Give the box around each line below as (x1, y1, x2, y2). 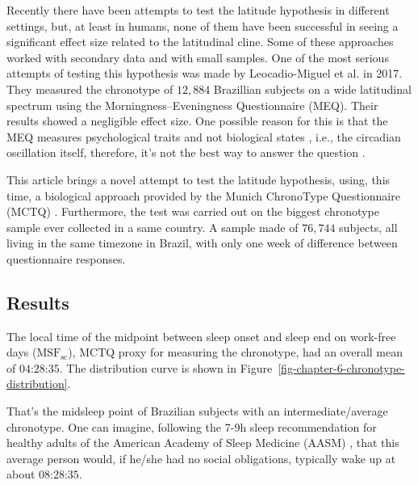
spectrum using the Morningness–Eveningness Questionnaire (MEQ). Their (6, 96, 378, 113)
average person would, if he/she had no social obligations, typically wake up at (6, 449, 396, 466)
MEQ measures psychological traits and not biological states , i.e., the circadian (6, 128, 401, 145)
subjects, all (339, 218, 398, 235)
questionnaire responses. (6, 250, 126, 267)
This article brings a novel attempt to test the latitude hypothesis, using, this (6, 171, 391, 188)
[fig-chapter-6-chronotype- (278, 359, 405, 376)
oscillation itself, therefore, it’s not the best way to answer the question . (6, 144, 366, 161)
